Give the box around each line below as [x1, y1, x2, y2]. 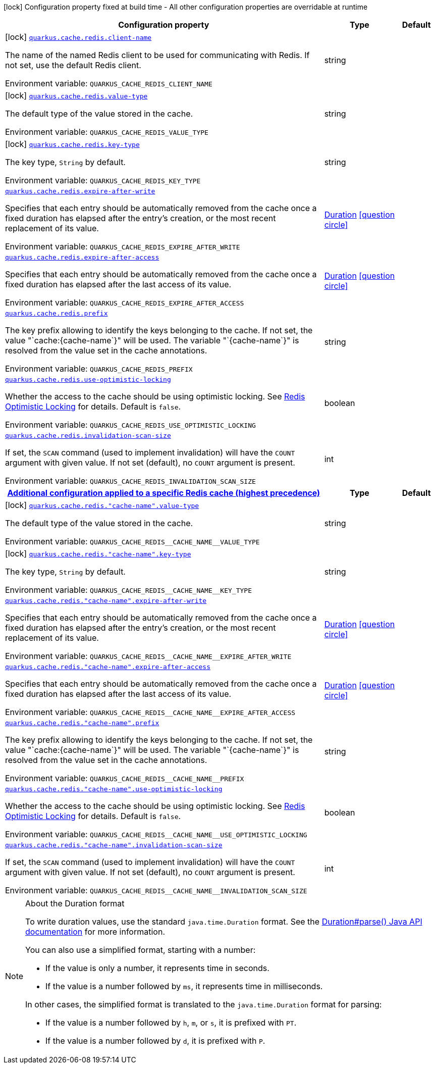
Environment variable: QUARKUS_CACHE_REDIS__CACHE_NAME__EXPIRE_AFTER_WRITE [5, 651, 292, 661]
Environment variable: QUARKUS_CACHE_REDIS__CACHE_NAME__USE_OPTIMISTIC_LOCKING [5, 829, 307, 839]
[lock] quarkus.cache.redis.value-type [5, 90, 148, 100]
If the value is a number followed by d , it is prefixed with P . [45, 1036, 265, 1046]
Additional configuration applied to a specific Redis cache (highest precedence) [7, 488, 320, 498]
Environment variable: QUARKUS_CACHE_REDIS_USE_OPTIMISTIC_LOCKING [5, 420, 256, 430]
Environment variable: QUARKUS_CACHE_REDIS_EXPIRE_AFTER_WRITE [5, 241, 240, 251]
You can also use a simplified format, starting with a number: [25, 945, 256, 955]
